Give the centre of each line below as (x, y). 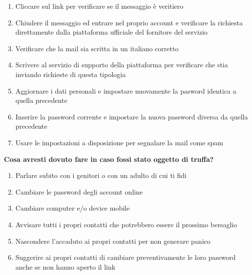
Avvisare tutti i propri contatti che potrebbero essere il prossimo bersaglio (126, 224)
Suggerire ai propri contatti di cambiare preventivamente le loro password (126, 257)
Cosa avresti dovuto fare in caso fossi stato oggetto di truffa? (109, 159)
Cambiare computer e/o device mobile (73, 208)
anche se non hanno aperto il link (65, 266)
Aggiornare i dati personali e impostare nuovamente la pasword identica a (126, 90)
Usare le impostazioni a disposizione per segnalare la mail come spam (119, 142)
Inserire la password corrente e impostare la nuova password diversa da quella (132, 116)
